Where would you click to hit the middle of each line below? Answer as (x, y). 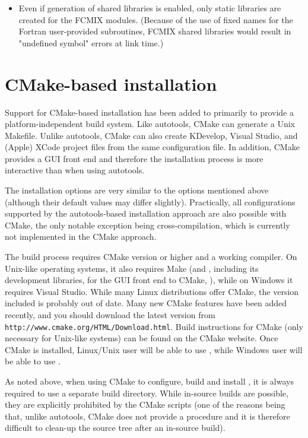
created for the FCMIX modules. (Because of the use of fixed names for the (156, 19)
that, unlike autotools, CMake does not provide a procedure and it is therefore (147, 416)
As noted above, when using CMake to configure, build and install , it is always (149, 381)
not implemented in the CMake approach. (81, 237)
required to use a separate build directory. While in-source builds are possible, (147, 393)
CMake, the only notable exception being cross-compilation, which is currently (147, 225)
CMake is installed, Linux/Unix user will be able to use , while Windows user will (154, 349)
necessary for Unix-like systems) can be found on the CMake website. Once (142, 338)
